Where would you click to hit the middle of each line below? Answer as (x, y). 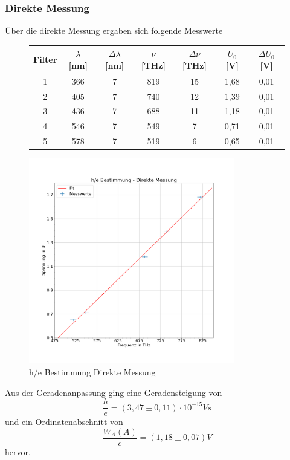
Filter (45, 60)
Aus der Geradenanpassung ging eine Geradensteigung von (114, 392)
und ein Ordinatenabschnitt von (64, 422)
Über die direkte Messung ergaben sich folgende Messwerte (114, 31)
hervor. (18, 451)
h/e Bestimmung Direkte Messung (92, 372)
